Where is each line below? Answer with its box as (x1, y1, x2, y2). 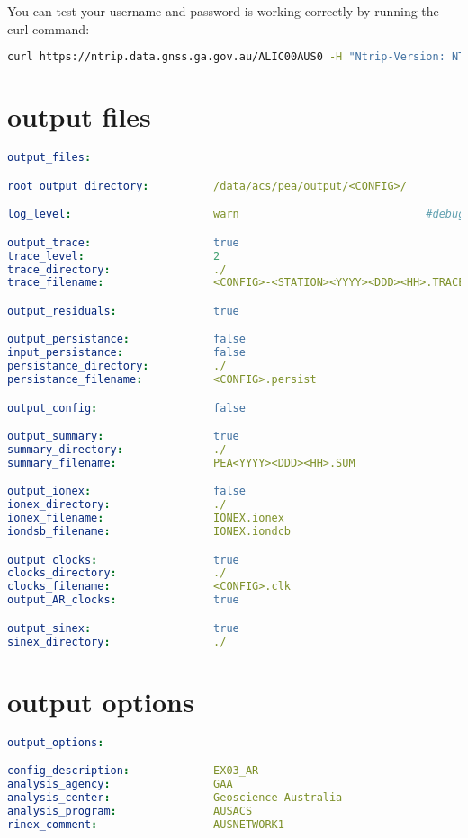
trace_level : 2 (7, 249, 220, 263)
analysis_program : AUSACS (7, 804, 253, 817)
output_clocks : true (7, 553, 239, 566)
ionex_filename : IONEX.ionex (7, 512, 284, 525)
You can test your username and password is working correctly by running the (7, 2, 439, 20)
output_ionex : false (7, 485, 246, 498)
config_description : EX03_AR (7, 764, 259, 778)
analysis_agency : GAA (7, 778, 233, 791)
